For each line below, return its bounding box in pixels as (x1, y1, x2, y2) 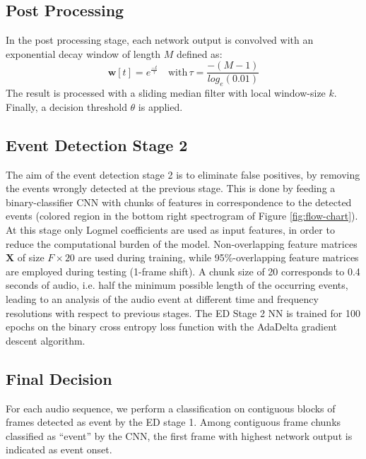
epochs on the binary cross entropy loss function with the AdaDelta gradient (6, 319, 337, 334)
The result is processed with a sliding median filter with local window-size (6, 85, 326, 100)
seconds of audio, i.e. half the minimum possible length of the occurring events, (6, 278, 348, 292)
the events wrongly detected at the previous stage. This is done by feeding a (6, 181, 336, 196)
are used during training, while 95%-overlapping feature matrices (78, 250, 359, 265)
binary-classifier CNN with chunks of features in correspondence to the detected (6, 194, 352, 209)
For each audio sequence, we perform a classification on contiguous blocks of (6, 400, 336, 415)
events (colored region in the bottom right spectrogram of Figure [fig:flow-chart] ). (6, 208, 358, 223)
